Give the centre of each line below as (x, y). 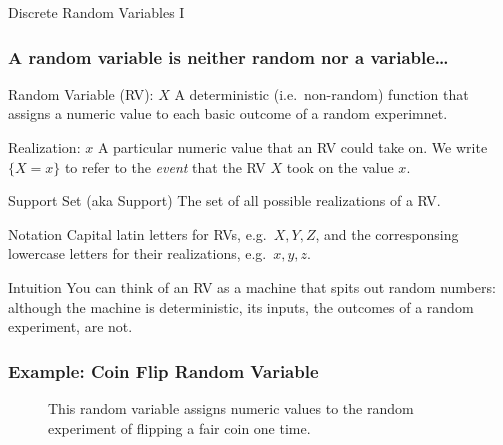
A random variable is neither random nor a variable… (228, 56)
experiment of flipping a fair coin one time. (179, 427)
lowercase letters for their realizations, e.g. (137, 253)
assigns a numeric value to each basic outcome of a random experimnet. (228, 113)
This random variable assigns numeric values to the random (231, 407)
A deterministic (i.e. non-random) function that (321, 93)
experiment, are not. (70, 326)
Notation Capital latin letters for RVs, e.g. (137, 233)
